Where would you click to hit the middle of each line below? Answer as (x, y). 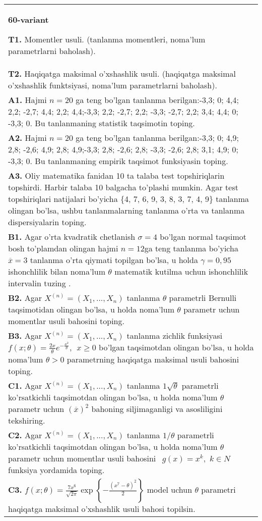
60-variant (28, 19)
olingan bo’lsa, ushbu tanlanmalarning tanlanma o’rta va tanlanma (126, 210)
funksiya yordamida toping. (56, 470)
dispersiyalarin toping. (47, 222)
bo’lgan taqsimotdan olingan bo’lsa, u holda (176, 347)
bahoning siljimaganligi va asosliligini (157, 408)
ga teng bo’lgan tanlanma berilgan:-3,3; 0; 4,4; (157, 100)
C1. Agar (25, 385)
